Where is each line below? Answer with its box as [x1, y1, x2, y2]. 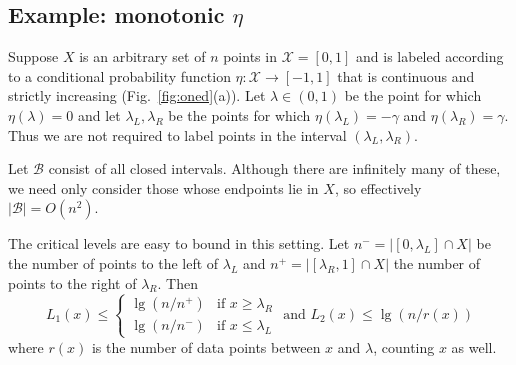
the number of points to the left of [8, 252, 219, 273]
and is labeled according [356, 46, 504, 67]
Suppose [8, 46, 59, 67]
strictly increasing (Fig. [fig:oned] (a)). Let [8, 85, 266, 106]
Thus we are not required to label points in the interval [8, 124, 347, 145]
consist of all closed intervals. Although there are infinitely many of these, [48, 158, 501, 179]
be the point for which [344, 85, 482, 106]
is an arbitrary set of [79, 46, 206, 67]
